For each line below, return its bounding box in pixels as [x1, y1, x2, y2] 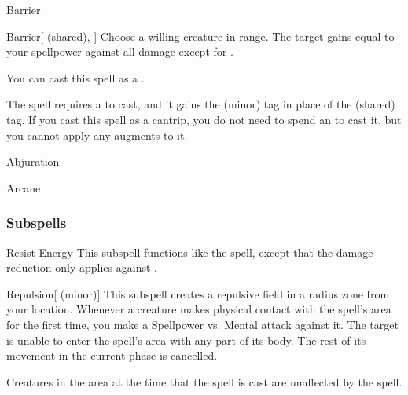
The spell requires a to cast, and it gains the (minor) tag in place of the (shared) [6, 96, 395, 112]
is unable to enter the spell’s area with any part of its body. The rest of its [6, 331, 366, 348]
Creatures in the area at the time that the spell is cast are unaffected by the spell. [6, 373, 402, 390]
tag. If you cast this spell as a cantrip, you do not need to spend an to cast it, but [6, 111, 402, 127]
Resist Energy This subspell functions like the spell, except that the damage [6, 243, 373, 260]
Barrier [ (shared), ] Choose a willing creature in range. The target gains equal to [6, 27, 395, 44]
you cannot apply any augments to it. [6, 126, 188, 143]
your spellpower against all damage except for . [6, 43, 233, 60]
